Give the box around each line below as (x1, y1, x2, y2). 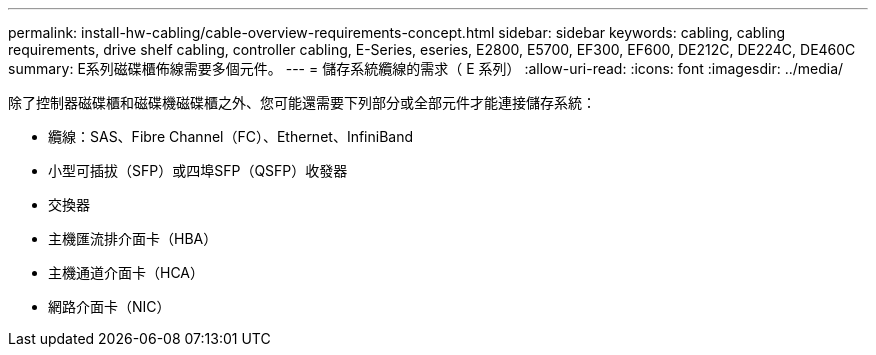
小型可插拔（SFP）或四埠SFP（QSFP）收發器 (48, 162, 348, 179)
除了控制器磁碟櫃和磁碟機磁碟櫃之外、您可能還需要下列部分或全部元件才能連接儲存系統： (8, 94, 596, 111)
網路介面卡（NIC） (48, 298, 171, 315)
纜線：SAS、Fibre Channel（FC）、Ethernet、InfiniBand (48, 128, 414, 145)
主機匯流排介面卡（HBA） (48, 230, 218, 247)
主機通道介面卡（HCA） (48, 264, 205, 281)
